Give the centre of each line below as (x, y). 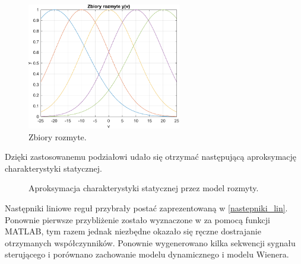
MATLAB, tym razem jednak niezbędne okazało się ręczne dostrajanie (133, 231)
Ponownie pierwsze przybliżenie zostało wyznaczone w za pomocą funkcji (137, 219)
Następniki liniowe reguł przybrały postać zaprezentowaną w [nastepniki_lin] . (146, 208)
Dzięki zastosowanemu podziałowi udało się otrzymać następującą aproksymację (151, 157)
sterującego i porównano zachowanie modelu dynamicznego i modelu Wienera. (147, 254)
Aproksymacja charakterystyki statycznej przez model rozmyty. (144, 188)
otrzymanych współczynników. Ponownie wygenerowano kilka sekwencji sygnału (150, 242)
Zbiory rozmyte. (58, 136)
